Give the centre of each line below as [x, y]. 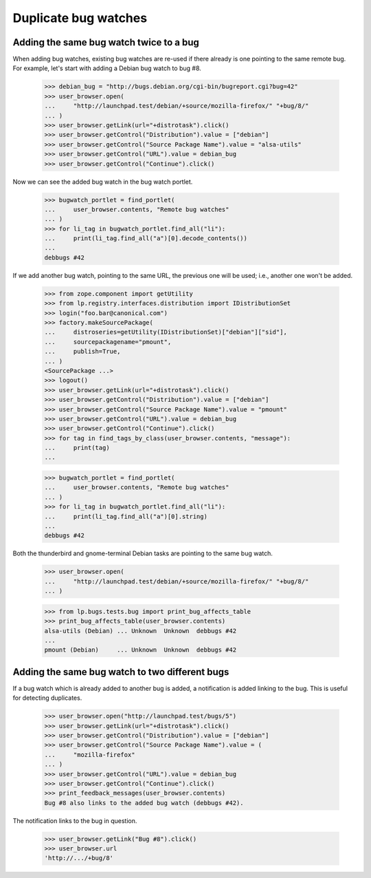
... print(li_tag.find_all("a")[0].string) [126, 516]
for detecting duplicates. [47, 698]
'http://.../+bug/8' [79, 858]
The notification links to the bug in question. [75, 821]
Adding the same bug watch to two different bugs [121, 672]
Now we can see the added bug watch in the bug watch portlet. [103, 182]
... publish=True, [82, 352]
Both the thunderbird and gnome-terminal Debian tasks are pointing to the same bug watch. [143, 553]
